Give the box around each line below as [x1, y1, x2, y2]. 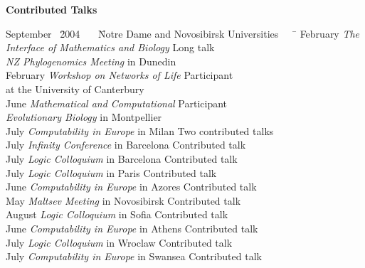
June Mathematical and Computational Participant [6, 95, 228, 110]
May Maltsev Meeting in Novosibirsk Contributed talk [6, 193, 241, 208]
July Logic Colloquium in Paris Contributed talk [6, 165, 217, 180]
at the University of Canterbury [6, 81, 144, 96]
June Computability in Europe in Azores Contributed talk [6, 179, 257, 194]
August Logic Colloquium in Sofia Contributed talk [6, 207, 228, 222]
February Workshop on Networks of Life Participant [6, 68, 233, 82]
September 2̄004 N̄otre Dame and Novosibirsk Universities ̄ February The [6, 26, 360, 41]
